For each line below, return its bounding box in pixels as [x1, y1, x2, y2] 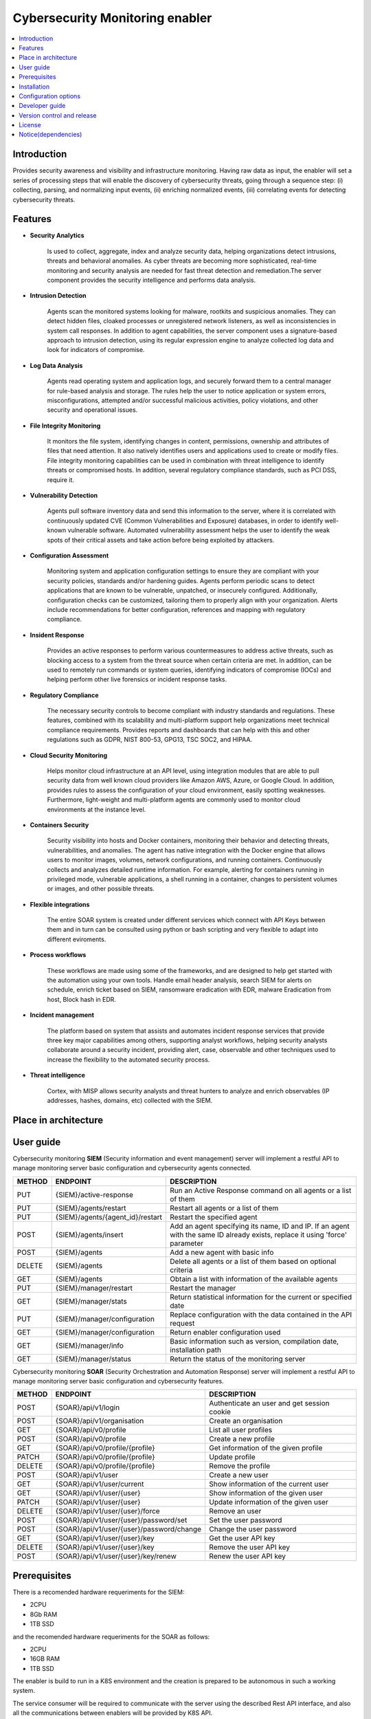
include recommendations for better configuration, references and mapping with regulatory [47, 605, 306, 613]
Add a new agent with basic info [169, 1247, 274, 1257]
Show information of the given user [209, 1489, 323, 1498]
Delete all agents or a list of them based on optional [169, 1256, 337, 1266]
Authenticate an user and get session [209, 1399, 330, 1408]
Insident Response [30, 631, 85, 639]
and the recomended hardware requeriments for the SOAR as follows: [12, 1632, 210, 1641]
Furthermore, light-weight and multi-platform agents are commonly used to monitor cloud [47, 796, 301, 804]
